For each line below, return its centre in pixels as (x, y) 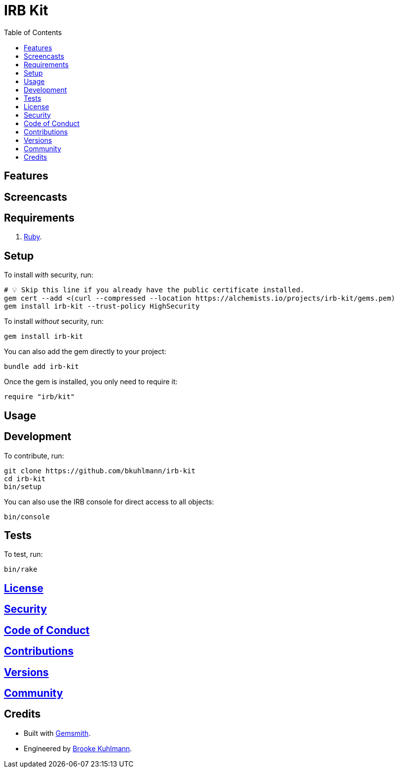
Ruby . (33, 237)
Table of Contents (33, 32)
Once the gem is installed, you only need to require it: (91, 382)
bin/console (27, 517)
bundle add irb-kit (41, 367)
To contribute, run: (34, 455)
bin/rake (21, 569)
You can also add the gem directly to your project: (85, 352)
